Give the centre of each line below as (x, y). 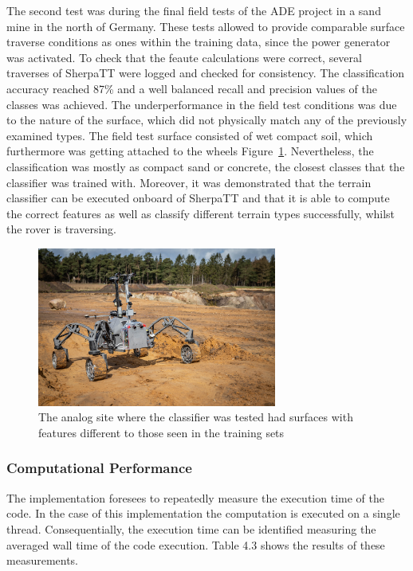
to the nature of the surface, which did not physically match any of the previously (207, 120)
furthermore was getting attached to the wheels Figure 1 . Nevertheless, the (190, 151)
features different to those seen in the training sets (161, 432)
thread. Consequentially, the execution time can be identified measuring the (191, 528)
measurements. (43, 560)
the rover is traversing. (61, 229)
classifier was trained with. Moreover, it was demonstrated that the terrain (189, 182)
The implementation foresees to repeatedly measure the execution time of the (195, 497)
